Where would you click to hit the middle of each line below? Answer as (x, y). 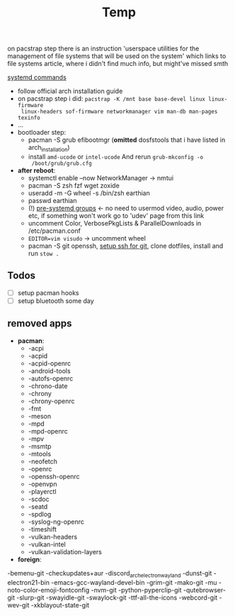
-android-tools (49, 370)
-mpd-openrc (48, 431)
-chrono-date (48, 386)
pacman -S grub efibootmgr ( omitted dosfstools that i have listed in (127, 140)
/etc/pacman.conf (55, 231)
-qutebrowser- (205, 590)
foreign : (29, 559)
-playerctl (42, 491)
